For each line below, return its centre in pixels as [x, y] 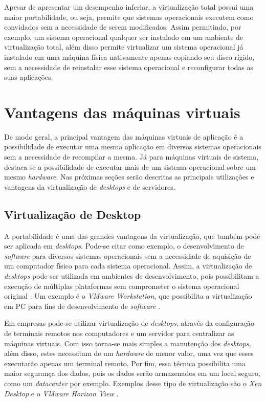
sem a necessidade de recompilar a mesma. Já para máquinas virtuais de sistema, [131, 157]
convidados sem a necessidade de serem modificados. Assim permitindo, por [123, 27]
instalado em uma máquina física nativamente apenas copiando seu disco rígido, [129, 57]
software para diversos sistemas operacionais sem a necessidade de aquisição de [128, 255]
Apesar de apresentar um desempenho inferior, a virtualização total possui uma [129, 7]
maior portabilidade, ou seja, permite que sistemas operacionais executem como [129, 17]
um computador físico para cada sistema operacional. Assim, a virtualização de [128, 266]
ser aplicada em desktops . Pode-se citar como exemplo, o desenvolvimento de [124, 246]
